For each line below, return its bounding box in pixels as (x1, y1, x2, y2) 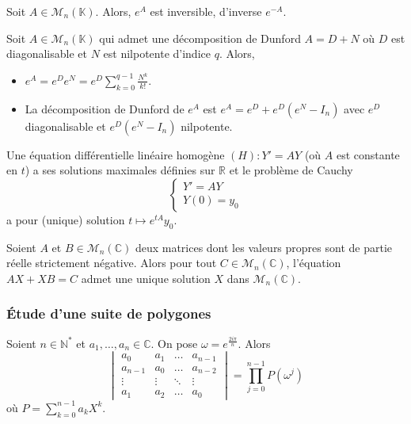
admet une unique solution (81, 269, 211, 286)
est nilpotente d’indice (103, 45, 211, 62)
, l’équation (286, 254, 341, 271)
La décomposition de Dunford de (25, 100, 185, 117)
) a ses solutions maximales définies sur (25, 162, 215, 178)
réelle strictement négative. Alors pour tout (6, 254, 217, 271)
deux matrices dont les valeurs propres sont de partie (135, 239, 392, 255)
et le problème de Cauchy (229, 162, 353, 178)
